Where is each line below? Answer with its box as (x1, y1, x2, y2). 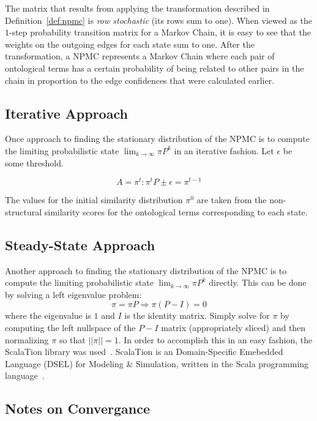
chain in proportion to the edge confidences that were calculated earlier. (5, 73, 275, 86)
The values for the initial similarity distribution (5, 193, 183, 206)
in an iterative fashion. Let (174, 144, 274, 157)
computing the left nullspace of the (5, 321, 136, 333)
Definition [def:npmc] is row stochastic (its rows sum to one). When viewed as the (5, 13, 313, 26)
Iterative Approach (5, 103, 128, 122)
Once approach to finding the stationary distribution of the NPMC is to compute (5, 132, 310, 145)
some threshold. (5, 156, 64, 169)
